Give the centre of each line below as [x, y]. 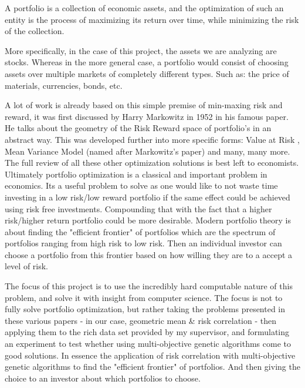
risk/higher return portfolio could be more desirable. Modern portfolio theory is [148, 220]
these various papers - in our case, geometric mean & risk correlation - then [140, 320]
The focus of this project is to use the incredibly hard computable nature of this [149, 286]
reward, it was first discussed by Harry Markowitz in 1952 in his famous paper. [147, 116]
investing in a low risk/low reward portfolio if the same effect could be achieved [148, 197]
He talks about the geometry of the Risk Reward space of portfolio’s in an [138, 128]
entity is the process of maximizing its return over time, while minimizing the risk [152, 19]
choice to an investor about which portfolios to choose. [103, 378]
